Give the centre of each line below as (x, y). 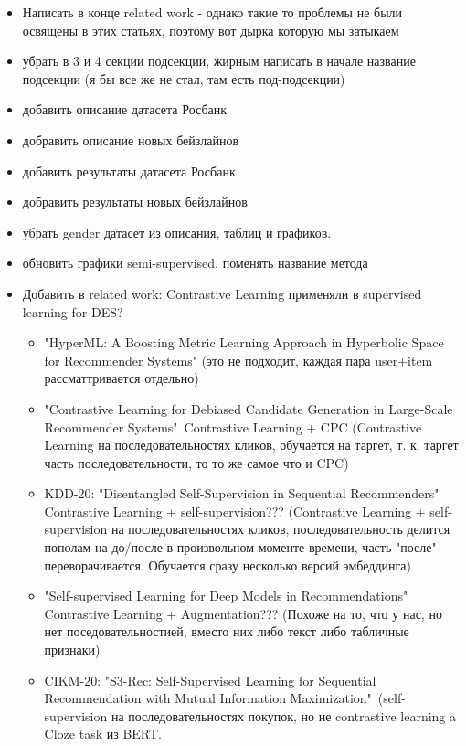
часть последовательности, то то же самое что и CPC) (196, 462)
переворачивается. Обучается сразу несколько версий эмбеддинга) (228, 565)
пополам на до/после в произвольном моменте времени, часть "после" (240, 547)
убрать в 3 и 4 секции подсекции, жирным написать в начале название (219, 61)
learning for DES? (73, 311)
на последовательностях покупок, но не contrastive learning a (284, 715)
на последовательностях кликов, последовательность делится (281, 529)
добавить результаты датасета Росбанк (129, 171)
